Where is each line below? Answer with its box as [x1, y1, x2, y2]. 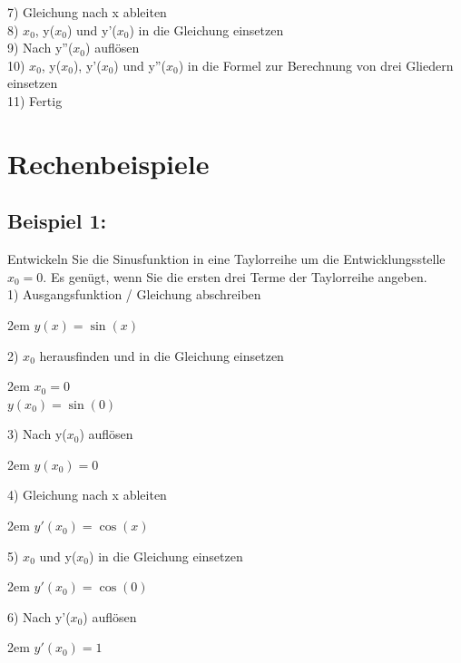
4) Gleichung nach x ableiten [7, 485, 167, 504]
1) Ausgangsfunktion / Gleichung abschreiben [7, 285, 261, 304]
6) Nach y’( [7, 607, 71, 626]
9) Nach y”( [7, 38, 74, 57]
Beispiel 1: [7, 207, 107, 235]
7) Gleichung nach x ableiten [7, 3, 167, 21]
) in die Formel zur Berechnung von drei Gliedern [178, 55, 454, 74]
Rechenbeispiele [7, 144, 210, 181]
